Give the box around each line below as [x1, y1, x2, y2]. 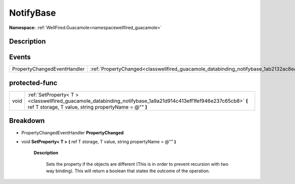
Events [9, 53, 31, 61]
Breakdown [9, 117, 45, 125]
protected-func [9, 79, 58, 87]
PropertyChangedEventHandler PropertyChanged [21, 129, 124, 135]
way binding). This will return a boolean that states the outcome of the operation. [46, 168, 210, 174]
